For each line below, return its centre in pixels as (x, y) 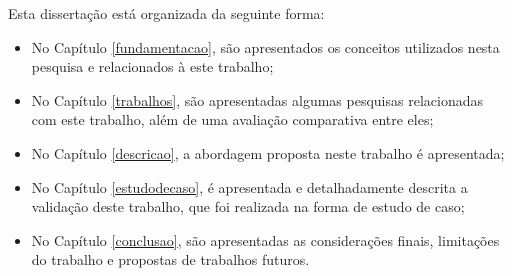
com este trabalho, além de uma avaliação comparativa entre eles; (232, 119)
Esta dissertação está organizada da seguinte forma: (166, 13)
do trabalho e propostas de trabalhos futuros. (170, 259)
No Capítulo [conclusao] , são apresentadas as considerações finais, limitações (265, 239)
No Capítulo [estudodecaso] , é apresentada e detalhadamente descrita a (249, 186)
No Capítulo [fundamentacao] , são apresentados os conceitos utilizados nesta (265, 46)
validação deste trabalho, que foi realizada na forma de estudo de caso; (248, 206)
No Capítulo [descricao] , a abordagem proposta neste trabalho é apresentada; (268, 152)
